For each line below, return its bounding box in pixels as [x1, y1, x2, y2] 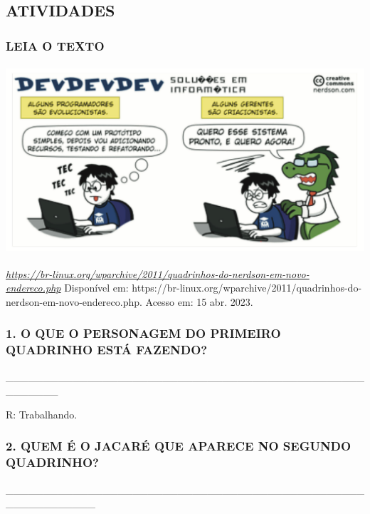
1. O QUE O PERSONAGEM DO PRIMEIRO [6, 324, 281, 342]
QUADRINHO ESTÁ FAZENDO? [6, 341, 208, 359]
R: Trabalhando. [6, 406, 78, 421]
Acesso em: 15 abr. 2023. [145, 294, 253, 309]
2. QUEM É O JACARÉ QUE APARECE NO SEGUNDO [6, 437, 351, 455]
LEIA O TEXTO [6, 36, 105, 54]
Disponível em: [64, 280, 129, 295]
